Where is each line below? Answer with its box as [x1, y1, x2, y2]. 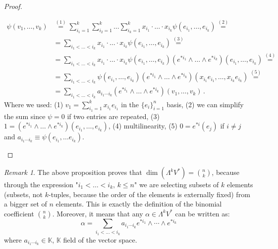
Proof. [4, 1, 22, 11]
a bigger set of [4, 199, 47, 209]
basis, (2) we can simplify [167, 99, 244, 109]
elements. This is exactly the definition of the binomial [56, 199, 222, 209]
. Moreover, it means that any [52, 208, 143, 218]
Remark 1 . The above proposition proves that [4, 167, 142, 177]
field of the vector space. [63, 234, 137, 245]
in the [121, 99, 139, 109]
